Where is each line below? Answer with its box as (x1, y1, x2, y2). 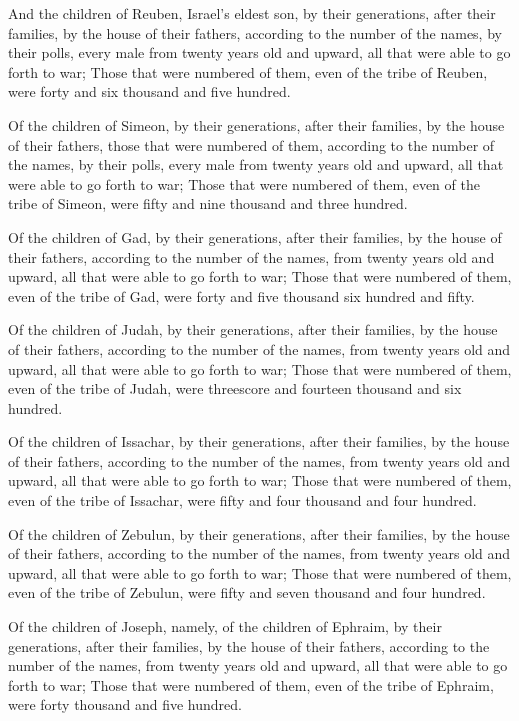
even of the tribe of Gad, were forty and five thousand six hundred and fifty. (8, 285, 475, 306)
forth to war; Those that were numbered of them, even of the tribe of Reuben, (8, 61, 488, 82)
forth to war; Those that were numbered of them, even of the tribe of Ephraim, (8, 674, 494, 695)
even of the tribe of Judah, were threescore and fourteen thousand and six (8, 378, 462, 399)
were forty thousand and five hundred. (8, 694, 242, 715)
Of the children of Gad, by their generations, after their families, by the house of (8, 226, 502, 247)
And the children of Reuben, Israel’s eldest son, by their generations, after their (8, 3, 496, 23)
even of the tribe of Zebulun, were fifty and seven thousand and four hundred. (8, 582, 486, 603)
